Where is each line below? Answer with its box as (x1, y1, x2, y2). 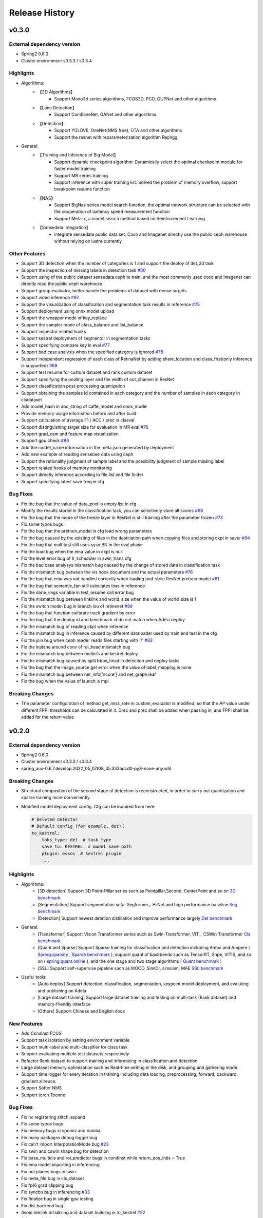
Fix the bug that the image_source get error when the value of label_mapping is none (21, 665, 192, 670)
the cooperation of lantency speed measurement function (54, 209, 170, 214)
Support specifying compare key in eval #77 (21, 342, 110, 348)
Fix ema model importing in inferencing (21, 1162, 100, 1168)
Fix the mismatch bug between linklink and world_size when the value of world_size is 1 (21, 596, 197, 602)
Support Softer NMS (21, 1085, 62, 1091)
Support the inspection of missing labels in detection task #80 (21, 267, 146, 273)
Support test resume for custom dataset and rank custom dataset (21, 369, 153, 375)
